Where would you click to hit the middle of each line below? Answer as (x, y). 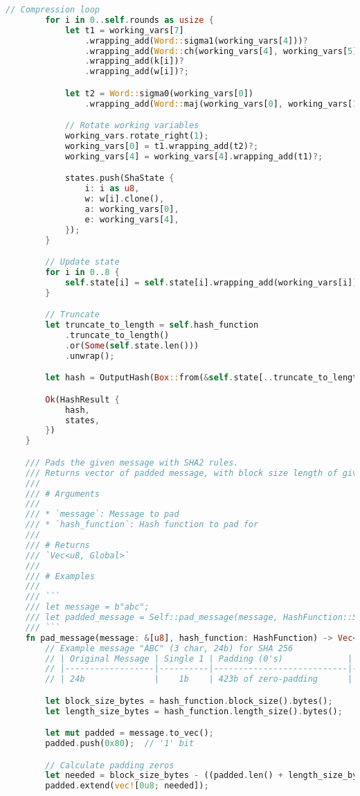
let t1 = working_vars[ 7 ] (124, 30)
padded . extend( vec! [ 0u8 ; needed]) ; (127, 786)
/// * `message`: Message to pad (102, 514)
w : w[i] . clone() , (125, 199)
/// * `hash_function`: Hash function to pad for (142, 525)
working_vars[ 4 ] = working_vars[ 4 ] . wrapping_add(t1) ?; (194, 156)
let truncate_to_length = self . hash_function (152, 325)
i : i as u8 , (112, 189)
